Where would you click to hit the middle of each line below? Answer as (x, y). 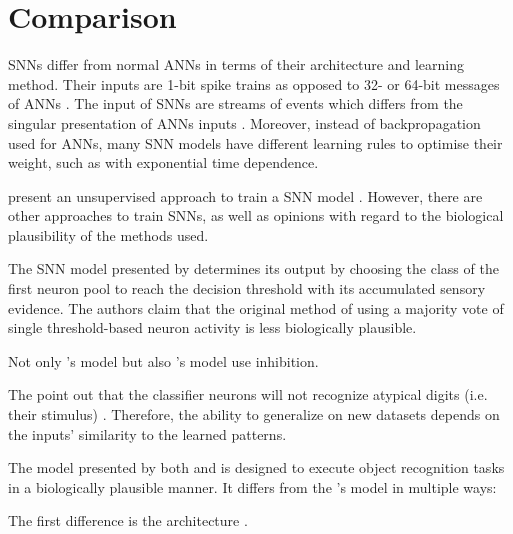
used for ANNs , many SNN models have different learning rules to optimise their (255, 142)
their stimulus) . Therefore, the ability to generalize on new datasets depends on (254, 414)
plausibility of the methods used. (108, 234)
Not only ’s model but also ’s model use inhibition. (163, 360)
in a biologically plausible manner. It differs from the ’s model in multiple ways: (252, 486)
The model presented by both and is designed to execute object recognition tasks (256, 467)
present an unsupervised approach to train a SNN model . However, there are (245, 195)
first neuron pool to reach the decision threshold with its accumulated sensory (247, 288)
